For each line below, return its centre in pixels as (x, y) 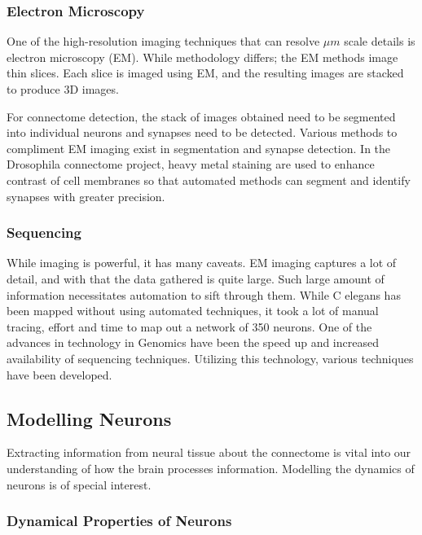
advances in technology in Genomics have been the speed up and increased (193, 342)
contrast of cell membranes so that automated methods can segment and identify (209, 180)
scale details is (380, 41)
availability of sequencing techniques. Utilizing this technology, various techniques (210, 358)
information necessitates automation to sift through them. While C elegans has (204, 294)
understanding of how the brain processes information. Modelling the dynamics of (211, 468)
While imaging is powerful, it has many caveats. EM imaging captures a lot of (202, 263)
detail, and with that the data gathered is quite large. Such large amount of (196, 278)
